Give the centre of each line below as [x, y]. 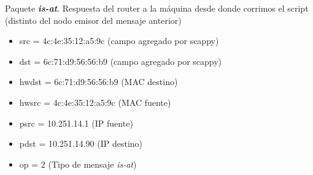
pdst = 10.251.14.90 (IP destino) [81, 143]
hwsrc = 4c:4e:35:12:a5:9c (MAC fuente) [95, 102]
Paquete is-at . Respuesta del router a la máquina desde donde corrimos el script [157, 8]
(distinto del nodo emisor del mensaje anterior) [93, 20]
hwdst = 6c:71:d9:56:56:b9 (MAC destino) [99, 82]
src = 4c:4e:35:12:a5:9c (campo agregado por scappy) [119, 41]
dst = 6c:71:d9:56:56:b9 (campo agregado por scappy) [121, 61]
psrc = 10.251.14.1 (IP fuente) [76, 123]
